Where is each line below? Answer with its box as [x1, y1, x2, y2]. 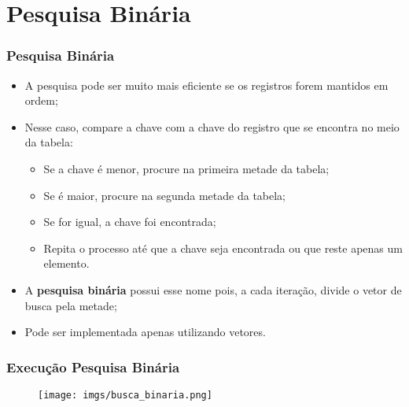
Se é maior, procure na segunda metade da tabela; [43, 187, 286, 203]
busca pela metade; [24, 297, 117, 313]
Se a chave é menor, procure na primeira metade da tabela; [43, 160, 330, 176]
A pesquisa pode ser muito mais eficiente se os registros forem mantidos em [24, 76, 389, 93]
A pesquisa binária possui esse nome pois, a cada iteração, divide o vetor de [24, 281, 402, 298]
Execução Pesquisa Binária [6, 357, 180, 376]
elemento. [43, 255, 90, 272]
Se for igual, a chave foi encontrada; [43, 213, 216, 230]
